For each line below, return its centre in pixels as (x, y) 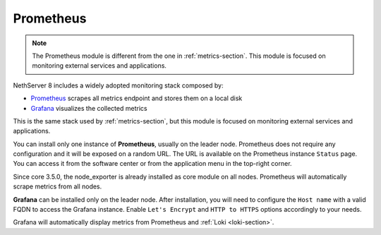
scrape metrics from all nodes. (58, 186)
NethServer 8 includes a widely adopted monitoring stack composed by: (118, 85)
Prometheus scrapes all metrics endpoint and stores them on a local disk (137, 98)
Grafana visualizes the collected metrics (89, 108)
